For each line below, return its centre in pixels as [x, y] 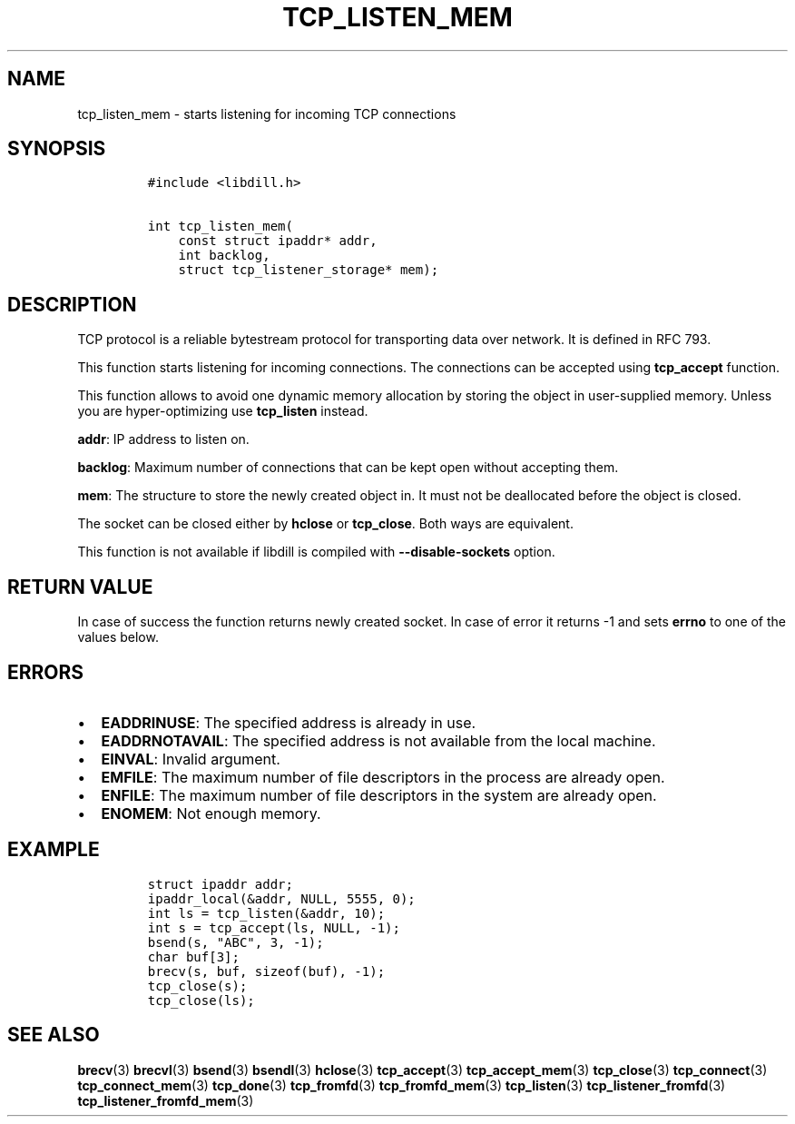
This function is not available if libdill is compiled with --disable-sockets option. [316, 552]
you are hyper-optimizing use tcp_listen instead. [223, 411]
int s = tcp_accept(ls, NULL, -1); [274, 927]
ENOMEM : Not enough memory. [211, 813]
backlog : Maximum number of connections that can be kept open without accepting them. [348, 468]
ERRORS [46, 672]
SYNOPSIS [57, 149]
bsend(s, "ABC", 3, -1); [236, 942]
